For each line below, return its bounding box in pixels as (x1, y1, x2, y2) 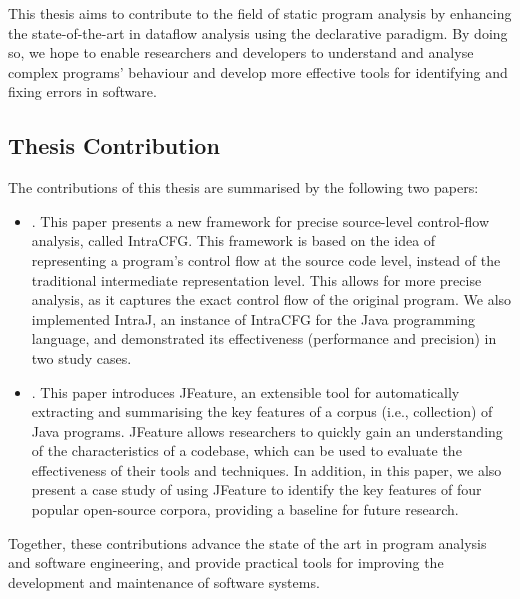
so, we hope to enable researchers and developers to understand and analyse (8, 42, 474, 63)
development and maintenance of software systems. (8, 571, 320, 592)
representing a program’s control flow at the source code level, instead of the (31, 249, 501, 270)
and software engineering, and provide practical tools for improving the (8, 552, 444, 573)
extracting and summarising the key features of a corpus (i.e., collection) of (31, 401, 493, 422)
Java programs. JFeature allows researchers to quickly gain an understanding (31, 420, 503, 441)
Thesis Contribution (8, 130, 220, 161)
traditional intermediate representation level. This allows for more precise (31, 269, 482, 290)
